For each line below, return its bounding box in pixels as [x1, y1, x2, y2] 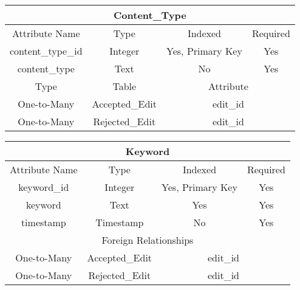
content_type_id [10, 44, 83, 58]
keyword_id [18, 180, 69, 194]
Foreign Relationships [101, 233, 194, 247]
